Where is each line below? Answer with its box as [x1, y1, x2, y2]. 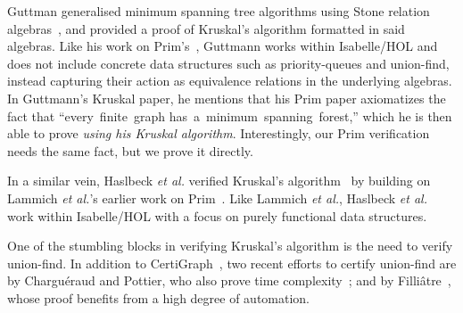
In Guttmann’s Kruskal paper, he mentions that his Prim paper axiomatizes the [7, 88, 446, 107]
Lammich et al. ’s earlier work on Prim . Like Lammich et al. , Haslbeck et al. [7, 188, 427, 207]
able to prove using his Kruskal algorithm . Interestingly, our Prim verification [7, 124, 430, 143]
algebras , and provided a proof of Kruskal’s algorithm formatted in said [7, 19, 405, 37]
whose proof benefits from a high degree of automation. [7, 288, 310, 307]
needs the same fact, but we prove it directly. [7, 141, 253, 160]
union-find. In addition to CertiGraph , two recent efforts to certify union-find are [7, 253, 457, 272]
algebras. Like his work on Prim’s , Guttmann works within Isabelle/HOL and [7, 37, 438, 55]
